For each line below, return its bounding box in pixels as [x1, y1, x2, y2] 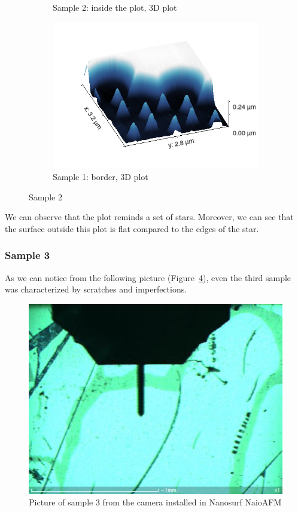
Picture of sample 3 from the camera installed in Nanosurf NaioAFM [29, 496, 282, 508]
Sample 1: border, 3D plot [53, 170, 148, 182]
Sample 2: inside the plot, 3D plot [53, 1, 177, 13]
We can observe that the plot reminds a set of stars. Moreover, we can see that [5, 211, 294, 223]
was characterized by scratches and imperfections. [5, 283, 187, 295]
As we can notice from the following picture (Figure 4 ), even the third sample [5, 271, 291, 284]
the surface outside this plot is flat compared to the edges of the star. [5, 222, 259, 234]
